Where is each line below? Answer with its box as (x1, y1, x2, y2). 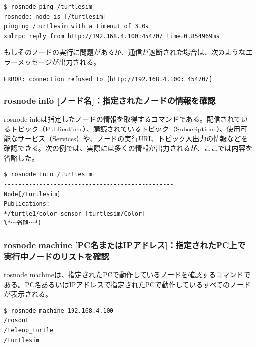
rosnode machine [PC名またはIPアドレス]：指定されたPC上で (4, 238, 246, 251)
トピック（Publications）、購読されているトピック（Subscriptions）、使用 (10, 123, 241, 133)
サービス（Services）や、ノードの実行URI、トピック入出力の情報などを (17, 133, 248, 143)
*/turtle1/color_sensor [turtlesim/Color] (4, 210, 146, 217)
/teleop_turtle (4, 327, 54, 334)
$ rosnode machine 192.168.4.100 (4, 307, 113, 314)
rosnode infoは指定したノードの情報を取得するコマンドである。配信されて (4, 114, 241, 124)
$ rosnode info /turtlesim (4, 171, 92, 178)
